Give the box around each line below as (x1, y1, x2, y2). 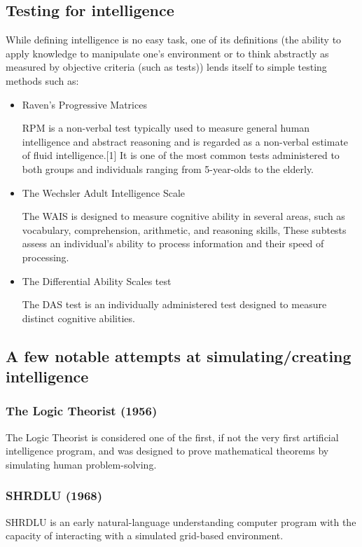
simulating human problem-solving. (6, 457, 157, 471)
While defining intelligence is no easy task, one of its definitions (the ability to (6, 32, 342, 47)
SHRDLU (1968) (6, 487, 103, 504)
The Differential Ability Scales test (22, 273, 172, 288)
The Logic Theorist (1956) (6, 402, 158, 420)
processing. (22, 249, 69, 264)
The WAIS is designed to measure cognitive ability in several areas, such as (22, 209, 345, 223)
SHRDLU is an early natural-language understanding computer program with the (6, 514, 356, 529)
